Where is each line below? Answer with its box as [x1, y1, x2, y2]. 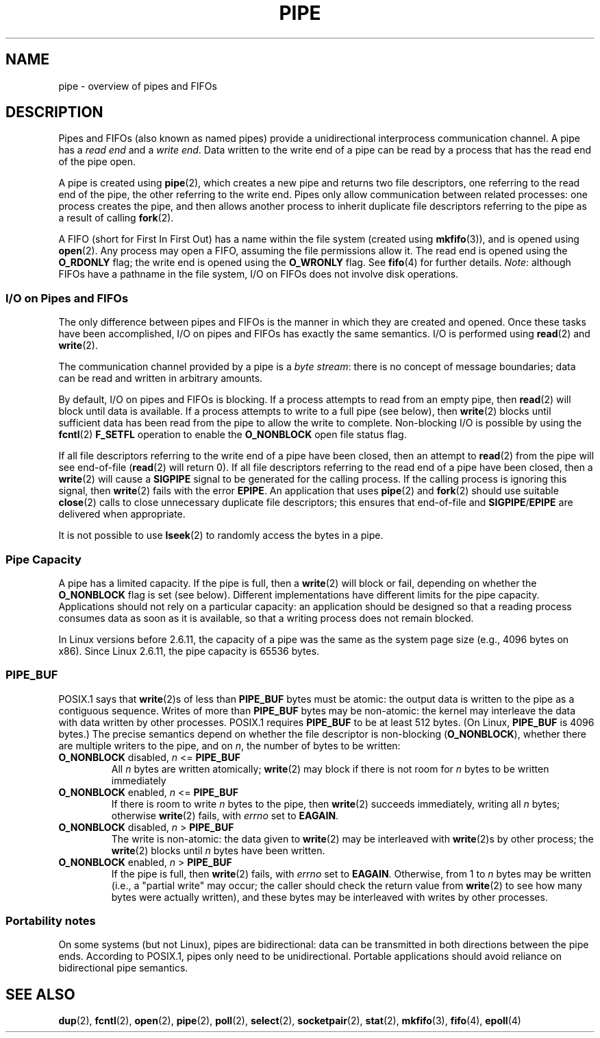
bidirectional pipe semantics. [58, 962, 188, 974]
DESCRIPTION [5, 104, 103, 121]
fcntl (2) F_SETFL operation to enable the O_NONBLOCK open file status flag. [58, 429, 407, 441]
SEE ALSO [5, 985, 75, 1003]
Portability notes [5, 914, 96, 928]
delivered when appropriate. [58, 508, 186, 520]
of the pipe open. [58, 156, 136, 168]
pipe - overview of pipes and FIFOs [58, 80, 217, 92]
